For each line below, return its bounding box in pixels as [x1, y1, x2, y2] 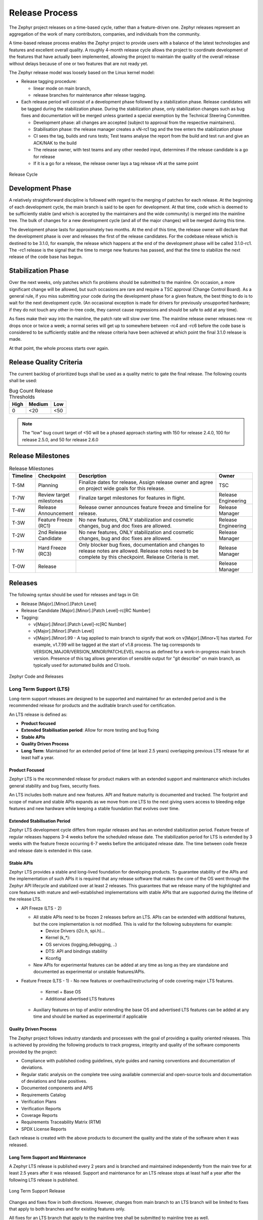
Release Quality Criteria [9, 358, 83, 366]
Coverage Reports [21, 1113, 58, 1118]
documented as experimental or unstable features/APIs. [33, 969, 146, 975]
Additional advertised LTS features [45, 996, 115, 1001]
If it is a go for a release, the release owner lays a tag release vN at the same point [33, 160, 199, 166]
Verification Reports [21, 1105, 61, 1111]
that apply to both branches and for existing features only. [9, 1206, 126, 1212]
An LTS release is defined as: [9, 712, 68, 717]
